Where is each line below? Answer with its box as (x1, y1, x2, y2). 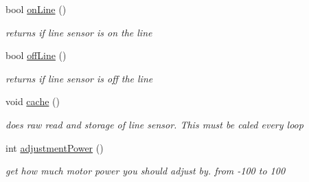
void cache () (5, 94, 60, 109)
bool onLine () (5, 2, 67, 16)
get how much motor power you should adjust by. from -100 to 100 (5, 163, 286, 178)
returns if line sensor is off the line (5, 71, 153, 85)
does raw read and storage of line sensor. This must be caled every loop (5, 117, 304, 131)
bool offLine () (5, 48, 67, 62)
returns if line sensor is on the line (5, 25, 152, 39)
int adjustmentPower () (5, 140, 104, 155)
